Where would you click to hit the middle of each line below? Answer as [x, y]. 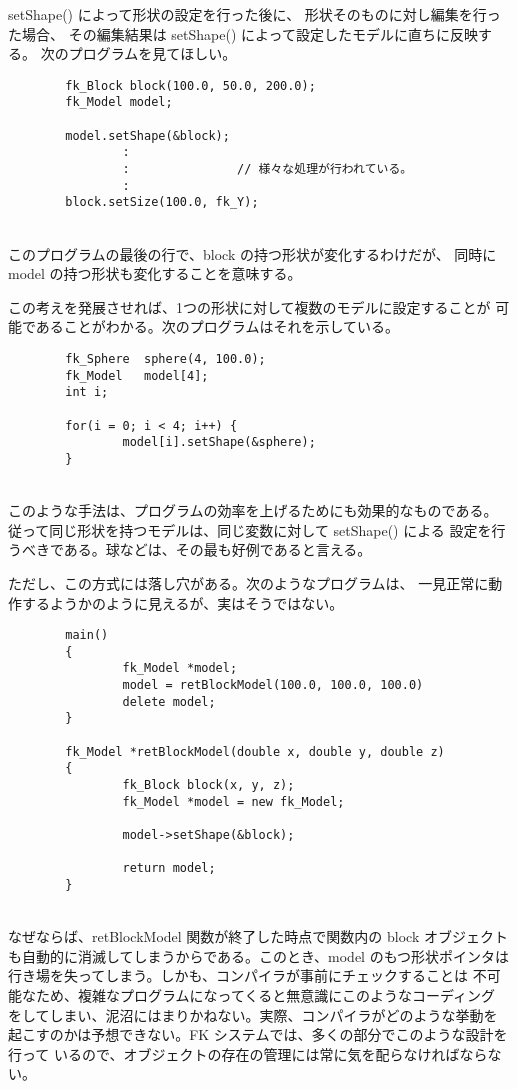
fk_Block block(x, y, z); [208, 785]
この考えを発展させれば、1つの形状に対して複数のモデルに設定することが [249, 306]
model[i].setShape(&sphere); [219, 442]
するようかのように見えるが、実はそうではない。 [182, 602]
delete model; [169, 701]
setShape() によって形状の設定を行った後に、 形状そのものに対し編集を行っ [254, 14]
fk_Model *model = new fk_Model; [233, 801]
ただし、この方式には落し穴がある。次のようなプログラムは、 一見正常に [248, 582]
